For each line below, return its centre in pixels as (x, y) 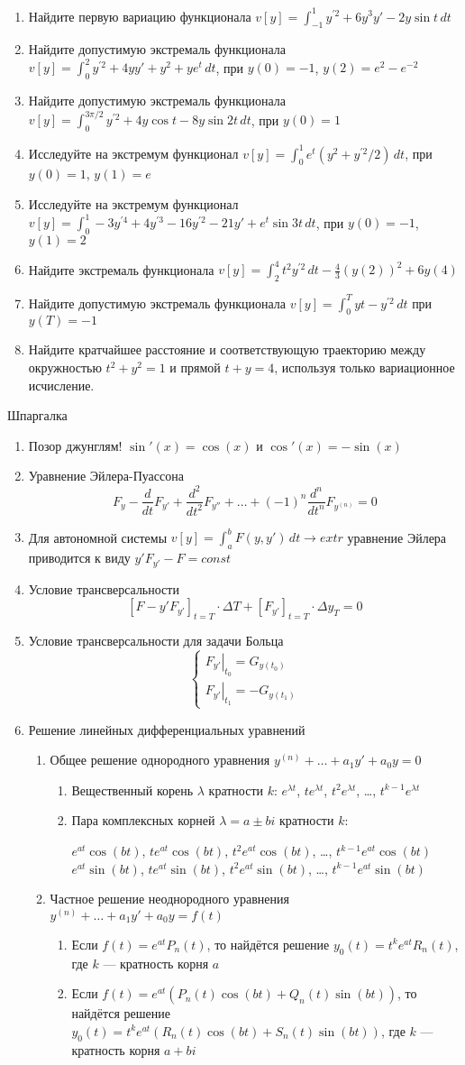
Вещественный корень (132, 790)
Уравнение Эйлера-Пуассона (106, 476)
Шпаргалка (37, 415)
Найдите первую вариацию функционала (140, 16)
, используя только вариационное (365, 367)
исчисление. (61, 385)
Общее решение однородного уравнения (160, 760)
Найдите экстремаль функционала (121, 269)
